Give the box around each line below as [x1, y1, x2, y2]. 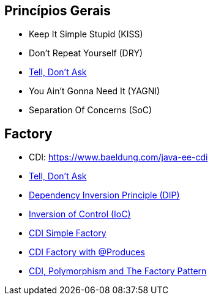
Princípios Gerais [4, 3, 111, 18]
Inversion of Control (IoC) [29, 209, 131, 220]
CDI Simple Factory [29, 228, 106, 239]
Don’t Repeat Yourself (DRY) [29, 48, 143, 59]
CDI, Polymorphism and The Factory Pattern [29, 266, 207, 277]
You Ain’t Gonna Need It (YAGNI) [29, 86, 160, 97]
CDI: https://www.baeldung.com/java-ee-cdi [29, 152, 208, 163]
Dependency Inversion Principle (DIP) [29, 190, 180, 201]
